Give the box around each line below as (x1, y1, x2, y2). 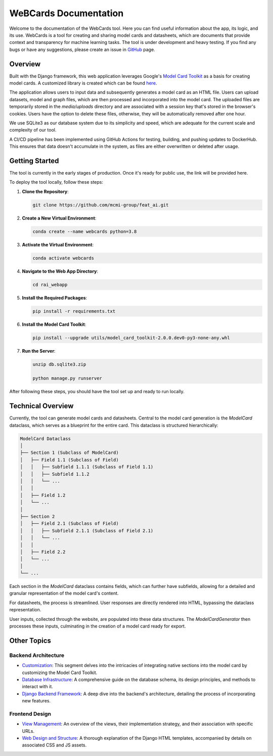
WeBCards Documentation (9, 8, 124, 19)
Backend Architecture (9, 652, 65, 659)
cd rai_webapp (32, 281, 68, 287)
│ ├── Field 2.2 (20, 549, 66, 555)
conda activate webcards (32, 255, 95, 261)
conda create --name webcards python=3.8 (32, 228, 137, 234)
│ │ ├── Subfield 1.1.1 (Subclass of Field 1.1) (20, 464, 154, 470)
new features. (22, 698, 51, 704)
